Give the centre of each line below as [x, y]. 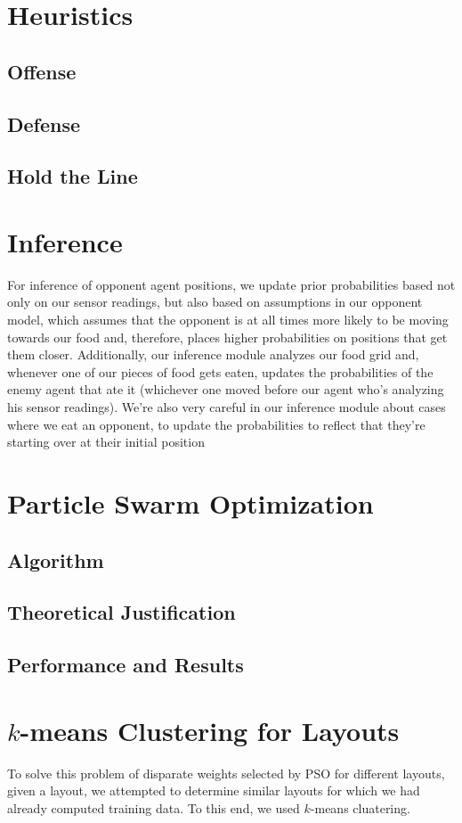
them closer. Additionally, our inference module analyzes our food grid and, [213, 354]
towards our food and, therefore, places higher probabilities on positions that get [227, 337]
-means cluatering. [360, 807]
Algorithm [56, 560]
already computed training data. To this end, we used [154, 807]
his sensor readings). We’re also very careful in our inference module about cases [227, 407]
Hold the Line [73, 176]
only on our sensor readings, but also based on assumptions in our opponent [215, 302]
